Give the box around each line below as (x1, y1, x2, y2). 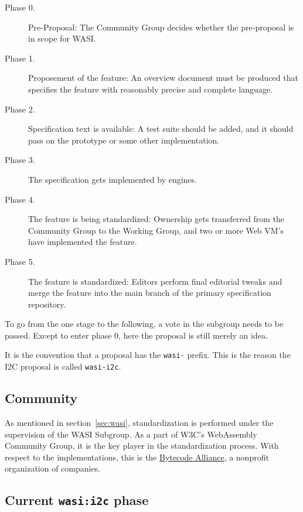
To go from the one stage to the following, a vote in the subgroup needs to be (5, 318, 284, 330)
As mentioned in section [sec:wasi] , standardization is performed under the (5, 416, 274, 428)
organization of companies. (5, 462, 101, 475)
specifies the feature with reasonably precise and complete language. (28, 83, 273, 95)
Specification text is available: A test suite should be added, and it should (28, 122, 294, 135)
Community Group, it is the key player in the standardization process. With (5, 439, 279, 452)
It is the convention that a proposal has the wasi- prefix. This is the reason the (5, 349, 291, 361)
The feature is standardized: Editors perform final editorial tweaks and (28, 275, 282, 287)
